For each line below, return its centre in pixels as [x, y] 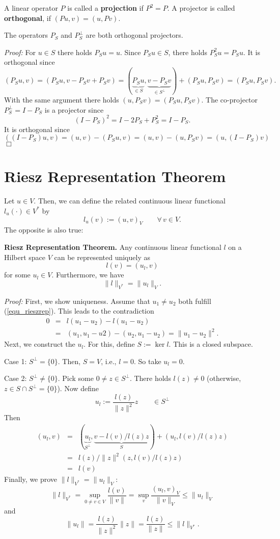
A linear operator [31, 8]
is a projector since [74, 109]
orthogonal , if [28, 18]
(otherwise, [224, 378]
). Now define [78, 388]
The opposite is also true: [44, 230]
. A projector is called [201, 8]
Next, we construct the [40, 344]
